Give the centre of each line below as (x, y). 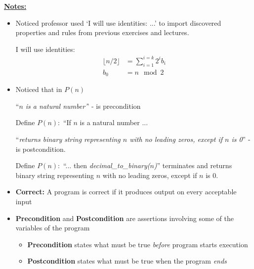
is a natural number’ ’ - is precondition (83, 106)
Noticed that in (39, 89)
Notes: (15, 6)
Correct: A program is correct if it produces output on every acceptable (126, 192)
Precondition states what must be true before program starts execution (138, 244)
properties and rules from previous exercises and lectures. (102, 32)
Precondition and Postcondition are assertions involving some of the (125, 218)
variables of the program (53, 228)
